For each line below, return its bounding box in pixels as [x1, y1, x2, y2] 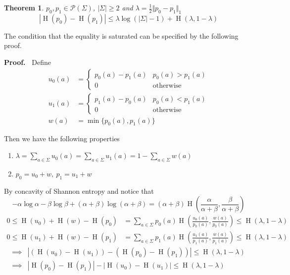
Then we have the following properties [4, 133, 120, 144]
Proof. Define [4, 56, 51, 67]
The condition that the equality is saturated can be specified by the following [4, 30, 239, 41]
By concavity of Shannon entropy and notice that [4, 185, 154, 196]
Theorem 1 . [4, 2, 44, 12]
